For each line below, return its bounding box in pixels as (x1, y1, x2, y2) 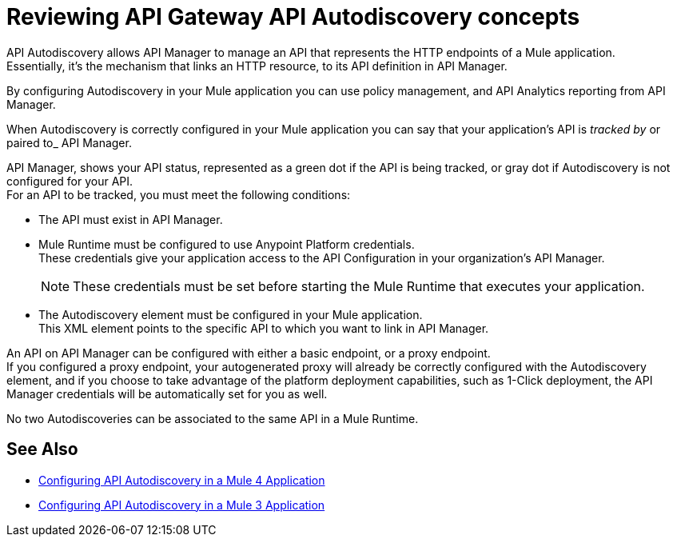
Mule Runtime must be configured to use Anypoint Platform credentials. (38, 237, 415, 251)
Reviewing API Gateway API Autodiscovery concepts (6, 3, 580, 30)
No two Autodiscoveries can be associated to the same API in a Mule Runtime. (6, 411, 419, 425)
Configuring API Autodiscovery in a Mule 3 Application (38, 497, 325, 512)
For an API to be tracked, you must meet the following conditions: (6, 187, 351, 202)
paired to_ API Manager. (6, 135, 132, 150)
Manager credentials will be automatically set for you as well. (6, 386, 328, 401)
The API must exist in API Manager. (38, 212, 223, 226)
